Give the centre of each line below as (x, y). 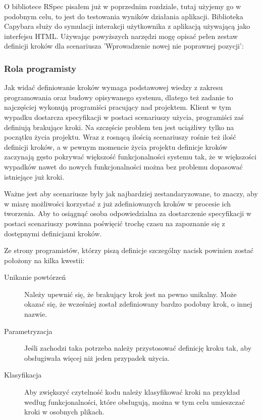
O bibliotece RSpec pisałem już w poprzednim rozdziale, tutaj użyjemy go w (122, 6)
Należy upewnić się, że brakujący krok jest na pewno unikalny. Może (130, 294)
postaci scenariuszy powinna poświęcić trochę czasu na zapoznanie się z (115, 223)
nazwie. (36, 314)
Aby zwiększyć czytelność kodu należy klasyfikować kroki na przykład (132, 392)
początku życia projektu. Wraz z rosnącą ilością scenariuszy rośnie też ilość (120, 137)
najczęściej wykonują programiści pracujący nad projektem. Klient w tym (118, 107)
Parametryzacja (28, 331)
